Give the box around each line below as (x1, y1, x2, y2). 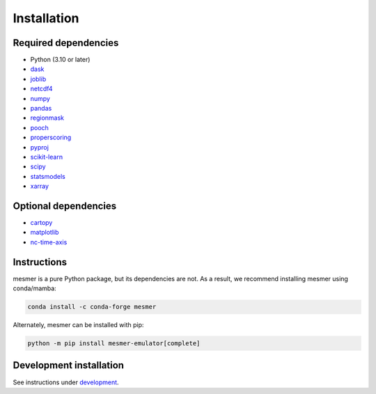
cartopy (30, 219, 53, 227)
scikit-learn (30, 152, 63, 161)
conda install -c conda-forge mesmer (27, 303, 157, 311)
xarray (30, 182, 49, 191)
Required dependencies (13, 37, 119, 49)
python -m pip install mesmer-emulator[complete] (27, 340, 201, 347)
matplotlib (30, 228, 59, 237)
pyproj (30, 143, 49, 151)
